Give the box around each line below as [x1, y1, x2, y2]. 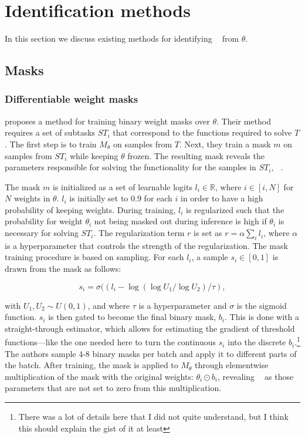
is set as [194, 227, 222, 239]
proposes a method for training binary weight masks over [5, 114, 210, 127]
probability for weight [5, 215, 83, 227]
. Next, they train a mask [179, 137, 271, 150]
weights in [13, 192, 50, 204]
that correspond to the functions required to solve [113, 126, 292, 139]
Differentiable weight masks [5, 92, 138, 106]
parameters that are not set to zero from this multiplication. [5, 382, 222, 394]
